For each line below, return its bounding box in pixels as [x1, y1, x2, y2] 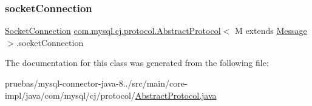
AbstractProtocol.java [135, 88, 217, 101]
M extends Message [234, 24, 307, 37]
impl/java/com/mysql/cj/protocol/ [5, 88, 135, 101]
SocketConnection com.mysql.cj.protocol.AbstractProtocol [5, 24, 221, 37]
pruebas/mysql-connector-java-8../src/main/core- [5, 77, 188, 89]
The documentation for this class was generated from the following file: [5, 56, 269, 69]
